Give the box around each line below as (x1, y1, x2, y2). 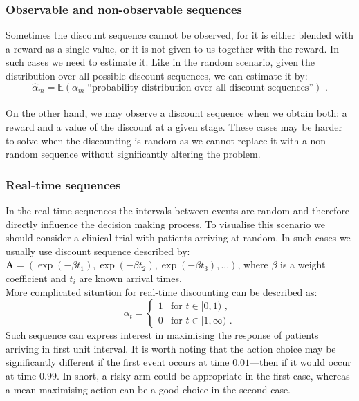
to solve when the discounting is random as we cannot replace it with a (6, 133, 307, 147)
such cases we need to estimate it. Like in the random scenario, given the (6, 55, 315, 69)
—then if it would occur (250, 355, 351, 369)
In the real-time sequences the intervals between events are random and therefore (6, 203, 350, 217)
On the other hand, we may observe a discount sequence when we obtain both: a (6, 106, 347, 120)
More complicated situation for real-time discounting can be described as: (6, 284, 317, 299)
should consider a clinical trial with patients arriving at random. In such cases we (6, 230, 351, 245)
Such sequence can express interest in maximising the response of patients (6, 328, 319, 342)
